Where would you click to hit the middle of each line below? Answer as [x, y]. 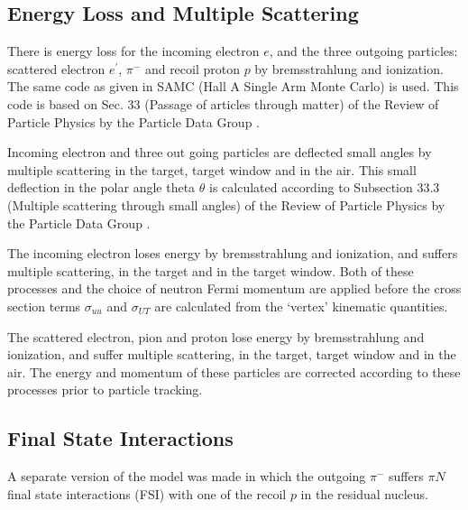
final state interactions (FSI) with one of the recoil [147, 493]
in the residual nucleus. [364, 493]
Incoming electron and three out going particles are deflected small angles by [220, 152]
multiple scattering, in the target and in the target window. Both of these [211, 270]
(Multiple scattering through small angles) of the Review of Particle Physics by [226, 204]
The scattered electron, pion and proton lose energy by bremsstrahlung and [216, 336]
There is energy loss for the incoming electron [133, 51]
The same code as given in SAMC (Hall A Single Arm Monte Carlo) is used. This [233, 86]
